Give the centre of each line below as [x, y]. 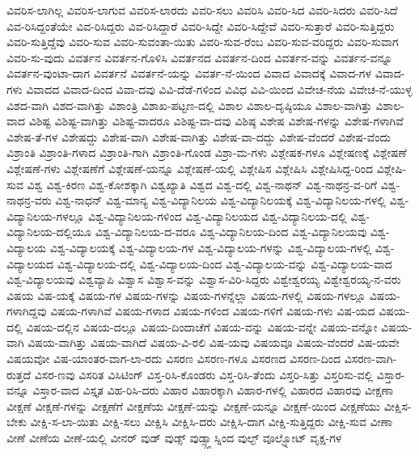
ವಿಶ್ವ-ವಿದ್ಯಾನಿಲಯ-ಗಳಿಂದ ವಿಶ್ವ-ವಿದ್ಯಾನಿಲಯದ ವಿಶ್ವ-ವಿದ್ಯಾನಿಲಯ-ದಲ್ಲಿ [217, 215]
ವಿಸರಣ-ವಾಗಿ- [370, 359]
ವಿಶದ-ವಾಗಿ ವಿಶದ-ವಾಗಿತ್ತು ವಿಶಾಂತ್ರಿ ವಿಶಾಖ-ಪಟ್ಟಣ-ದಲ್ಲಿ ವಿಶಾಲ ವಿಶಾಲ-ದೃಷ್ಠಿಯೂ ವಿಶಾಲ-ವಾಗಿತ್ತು [189, 105]
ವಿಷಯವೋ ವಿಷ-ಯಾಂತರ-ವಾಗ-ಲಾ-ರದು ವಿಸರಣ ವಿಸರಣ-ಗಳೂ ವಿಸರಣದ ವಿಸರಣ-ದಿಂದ [174, 359]
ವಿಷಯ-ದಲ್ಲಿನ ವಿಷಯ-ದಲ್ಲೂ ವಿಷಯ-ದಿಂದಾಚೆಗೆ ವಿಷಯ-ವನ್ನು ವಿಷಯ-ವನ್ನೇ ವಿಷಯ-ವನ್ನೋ [202, 326]
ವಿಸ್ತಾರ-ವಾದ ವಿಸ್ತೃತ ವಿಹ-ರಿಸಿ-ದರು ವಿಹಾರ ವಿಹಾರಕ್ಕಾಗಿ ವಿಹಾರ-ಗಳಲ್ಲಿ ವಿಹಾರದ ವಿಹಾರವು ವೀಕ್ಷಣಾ [213, 390]
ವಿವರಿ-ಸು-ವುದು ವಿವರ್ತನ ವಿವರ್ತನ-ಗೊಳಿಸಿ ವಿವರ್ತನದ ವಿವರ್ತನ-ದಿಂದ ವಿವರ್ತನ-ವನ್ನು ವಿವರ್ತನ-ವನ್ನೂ [200, 57]
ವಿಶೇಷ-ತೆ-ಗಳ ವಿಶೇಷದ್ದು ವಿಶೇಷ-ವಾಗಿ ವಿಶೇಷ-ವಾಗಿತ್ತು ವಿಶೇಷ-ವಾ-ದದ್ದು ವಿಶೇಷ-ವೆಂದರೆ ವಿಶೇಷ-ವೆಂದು [199, 136]
